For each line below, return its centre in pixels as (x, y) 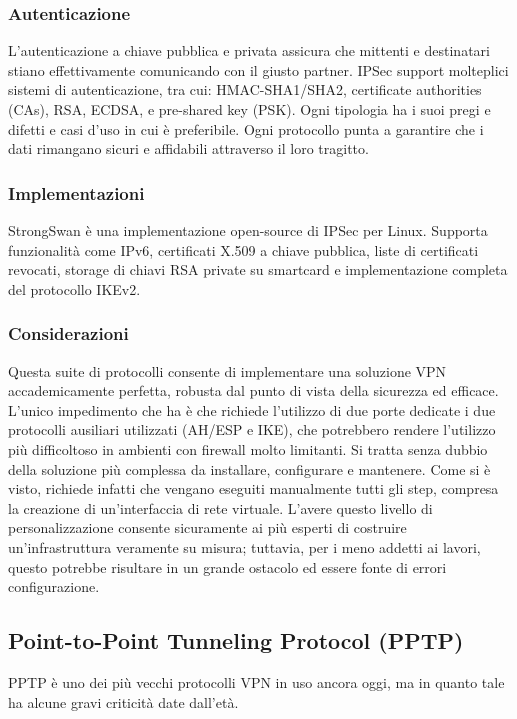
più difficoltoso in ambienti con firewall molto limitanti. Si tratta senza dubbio (248, 448)
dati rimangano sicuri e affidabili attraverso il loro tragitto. (188, 148)
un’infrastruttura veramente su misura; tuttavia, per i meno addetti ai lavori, (244, 546)
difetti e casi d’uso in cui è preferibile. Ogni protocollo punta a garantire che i (246, 128)
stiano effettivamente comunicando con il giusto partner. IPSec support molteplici (258, 69)
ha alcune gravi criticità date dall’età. (123, 701)
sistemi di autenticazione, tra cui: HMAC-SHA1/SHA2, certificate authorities (245, 89)
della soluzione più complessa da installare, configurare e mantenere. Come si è (249, 468)
